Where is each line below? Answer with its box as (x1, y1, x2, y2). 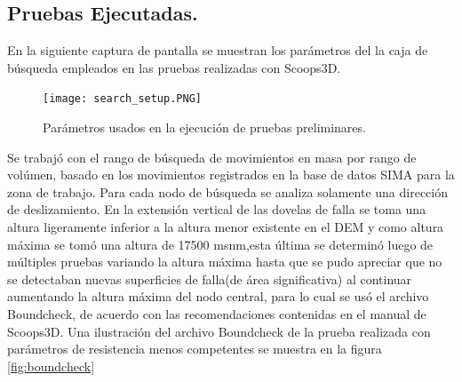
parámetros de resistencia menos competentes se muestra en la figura (7, 339, 382, 358)
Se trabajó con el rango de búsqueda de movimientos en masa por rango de (7, 147, 417, 166)
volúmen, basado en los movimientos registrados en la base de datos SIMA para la (7, 165, 455, 184)
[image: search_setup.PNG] (43, 92, 202, 106)
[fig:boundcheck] (7, 356, 95, 375)
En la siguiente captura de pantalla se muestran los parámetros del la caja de (7, 41, 428, 60)
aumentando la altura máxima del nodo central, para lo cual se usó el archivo (7, 287, 429, 306)
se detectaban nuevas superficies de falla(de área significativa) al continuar (7, 269, 412, 288)
